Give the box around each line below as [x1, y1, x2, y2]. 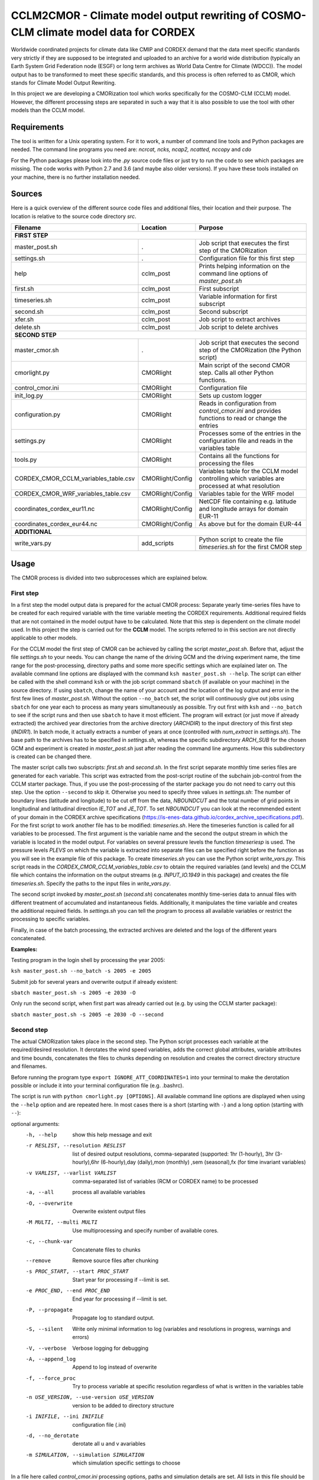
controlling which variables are [198, 474, 285, 482]
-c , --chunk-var [25, 1238, 73, 1245]
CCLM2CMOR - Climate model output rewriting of [11, 9, 259, 22]
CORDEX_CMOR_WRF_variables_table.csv [14, 490, 131, 498]
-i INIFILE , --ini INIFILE [25, 1413, 104, 1420]
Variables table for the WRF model [198, 490, 294, 498]
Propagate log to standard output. [72, 1314, 155, 1321]
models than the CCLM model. [11, 107, 85, 114]
